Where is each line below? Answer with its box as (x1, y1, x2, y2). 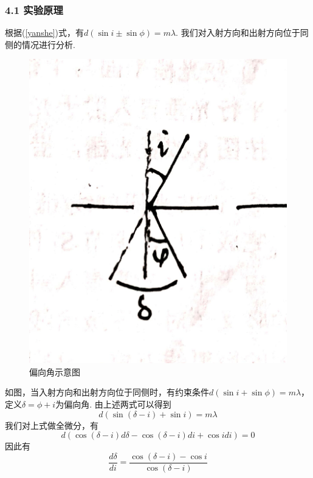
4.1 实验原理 (5, 2, 63, 17)
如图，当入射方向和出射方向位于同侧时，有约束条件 (5, 386, 209, 398)
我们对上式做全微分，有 (5, 418, 98, 431)
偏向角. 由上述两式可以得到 (64, 397, 171, 410)
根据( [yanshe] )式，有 (5, 26, 84, 39)
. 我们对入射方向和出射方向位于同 (176, 26, 309, 39)
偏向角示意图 (29, 365, 80, 378)
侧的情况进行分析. (5, 38, 75, 50)
